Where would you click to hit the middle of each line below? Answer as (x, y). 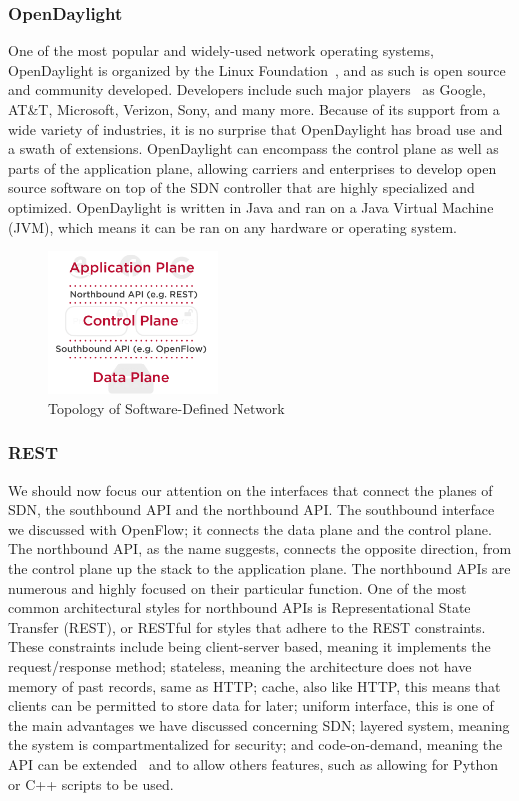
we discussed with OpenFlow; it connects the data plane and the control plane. (250, 528)
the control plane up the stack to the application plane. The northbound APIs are (259, 568)
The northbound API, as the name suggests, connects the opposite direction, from (260, 548)
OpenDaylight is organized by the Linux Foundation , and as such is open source (257, 69)
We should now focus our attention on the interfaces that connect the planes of (250, 489)
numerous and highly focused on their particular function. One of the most (237, 587)
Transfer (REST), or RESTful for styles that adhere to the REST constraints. (247, 626)
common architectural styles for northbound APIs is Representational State (239, 607)
